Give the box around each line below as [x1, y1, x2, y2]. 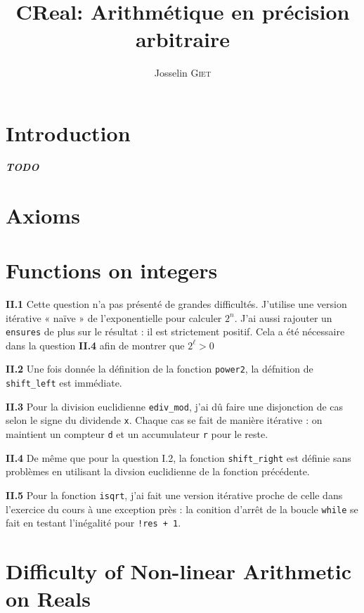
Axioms [6, 200, 80, 229]
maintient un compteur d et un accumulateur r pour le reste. [6, 427, 268, 441]
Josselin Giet [154, 65, 212, 80]
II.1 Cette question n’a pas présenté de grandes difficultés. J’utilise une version [6, 296, 347, 311]
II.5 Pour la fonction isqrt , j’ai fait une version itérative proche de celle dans [6, 487, 343, 502]
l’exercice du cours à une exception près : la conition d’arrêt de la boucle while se [6, 501, 358, 516]
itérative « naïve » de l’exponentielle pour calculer [6, 310, 222, 325]
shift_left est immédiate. [6, 375, 122, 390]
